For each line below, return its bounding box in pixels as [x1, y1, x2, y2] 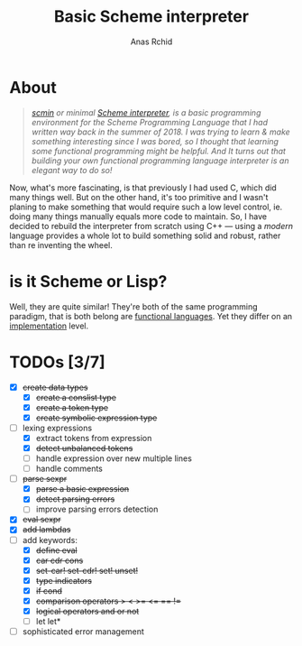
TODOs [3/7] [9, 352, 105, 372]
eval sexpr [22, 514, 61, 525]
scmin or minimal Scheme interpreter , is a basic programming [31, 106, 261, 118]
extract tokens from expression [35, 432, 152, 443]
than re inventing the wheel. [9, 239, 113, 250]
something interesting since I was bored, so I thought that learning [31, 135, 279, 146]
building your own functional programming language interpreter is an [31, 155, 289, 166]
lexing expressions [22, 422, 93, 433]
